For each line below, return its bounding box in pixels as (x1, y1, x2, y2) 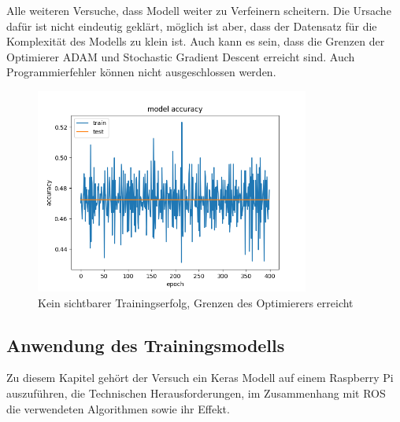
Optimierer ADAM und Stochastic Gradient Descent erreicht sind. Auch (6, 48, 355, 64)
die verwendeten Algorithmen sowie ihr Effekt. (6, 400, 230, 416)
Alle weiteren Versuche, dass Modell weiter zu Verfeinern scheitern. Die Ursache (6, 2, 391, 18)
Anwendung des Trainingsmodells (6, 332, 285, 357)
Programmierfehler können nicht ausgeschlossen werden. (6, 64, 276, 80)
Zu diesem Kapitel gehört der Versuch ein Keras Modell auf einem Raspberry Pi (6, 369, 394, 386)
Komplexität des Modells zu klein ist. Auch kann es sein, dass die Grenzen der (6, 33, 385, 50)
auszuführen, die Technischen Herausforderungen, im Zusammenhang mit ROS (6, 385, 386, 402)
